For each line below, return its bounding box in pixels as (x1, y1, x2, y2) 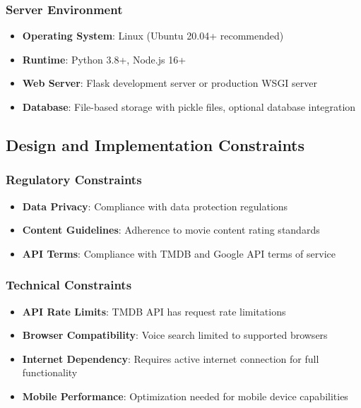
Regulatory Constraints (6, 171, 142, 188)
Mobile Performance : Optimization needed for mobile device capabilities (22, 388, 348, 403)
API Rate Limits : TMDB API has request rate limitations (22, 304, 286, 318)
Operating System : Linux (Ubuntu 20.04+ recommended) (22, 28, 284, 43)
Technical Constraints (6, 276, 132, 294)
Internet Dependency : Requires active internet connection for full (22, 351, 319, 366)
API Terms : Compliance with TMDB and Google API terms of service (22, 246, 336, 260)
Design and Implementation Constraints (6, 133, 305, 155)
